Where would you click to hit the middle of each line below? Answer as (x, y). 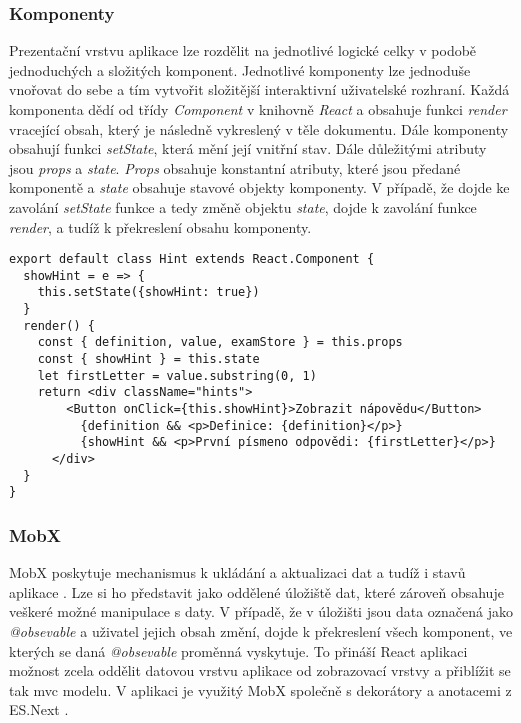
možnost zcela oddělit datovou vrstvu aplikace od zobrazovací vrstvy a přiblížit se (260, 670)
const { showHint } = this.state (148, 359)
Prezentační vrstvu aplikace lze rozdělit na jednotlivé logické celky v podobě (243, 50)
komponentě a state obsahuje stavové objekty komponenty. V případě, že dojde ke (259, 187)
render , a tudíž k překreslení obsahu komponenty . (160, 226)
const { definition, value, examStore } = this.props (220, 342)
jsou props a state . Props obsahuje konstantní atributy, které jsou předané (235, 167)
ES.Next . (39, 709)
